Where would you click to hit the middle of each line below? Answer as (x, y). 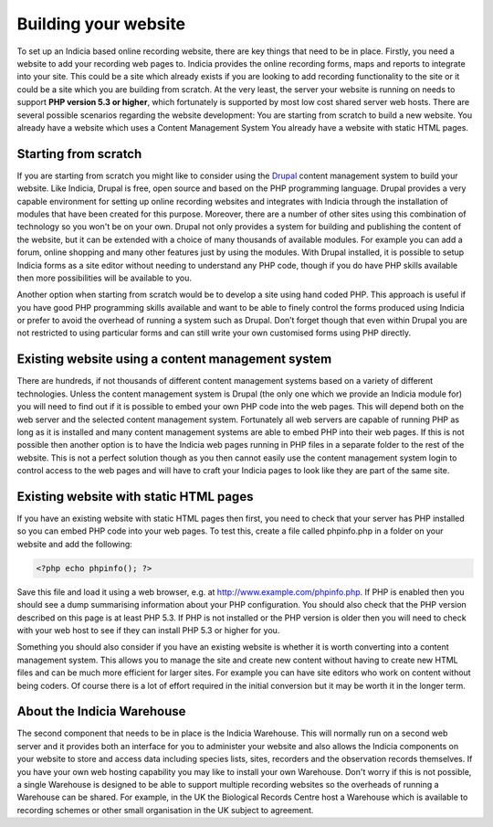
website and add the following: (74, 544)
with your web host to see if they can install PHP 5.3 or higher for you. (148, 630)
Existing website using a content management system (174, 360)
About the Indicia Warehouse (101, 711)
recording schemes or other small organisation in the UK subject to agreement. (165, 810)
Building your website (101, 24)
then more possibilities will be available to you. (104, 278)
